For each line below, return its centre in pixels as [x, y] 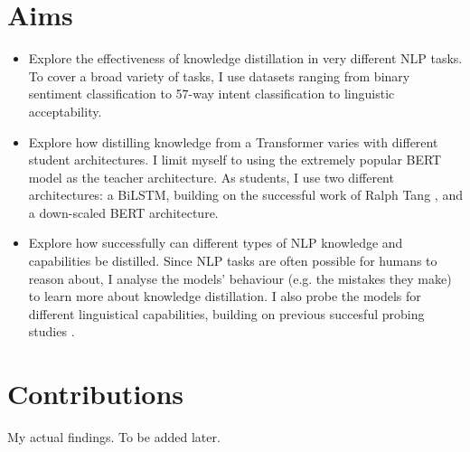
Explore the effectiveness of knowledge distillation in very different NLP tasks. [245, 58]
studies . [52, 331]
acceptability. [65, 111]
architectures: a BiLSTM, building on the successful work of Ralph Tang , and [245, 195]
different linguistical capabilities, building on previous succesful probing [226, 313]
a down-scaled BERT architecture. [123, 212]
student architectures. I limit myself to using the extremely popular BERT [235, 160]
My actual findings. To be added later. [114, 437]
